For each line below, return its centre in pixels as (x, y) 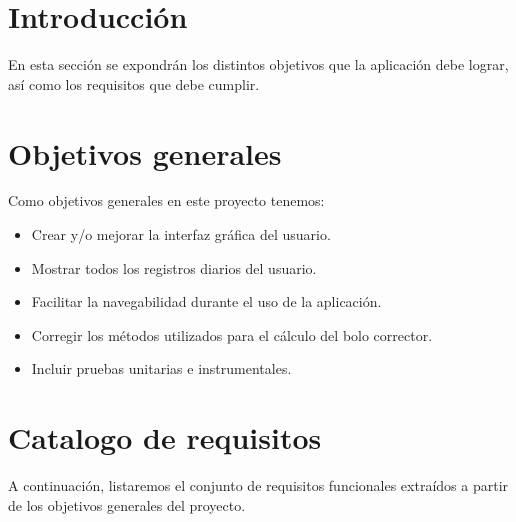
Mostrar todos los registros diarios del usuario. (174, 267)
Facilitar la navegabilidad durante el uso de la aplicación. (206, 301)
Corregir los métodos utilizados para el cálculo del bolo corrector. (232, 334)
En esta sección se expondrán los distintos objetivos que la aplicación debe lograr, (258, 64)
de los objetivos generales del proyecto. (127, 504)
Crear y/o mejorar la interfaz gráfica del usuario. (181, 234)
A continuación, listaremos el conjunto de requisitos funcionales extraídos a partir (258, 485)
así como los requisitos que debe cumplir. (134, 83)
